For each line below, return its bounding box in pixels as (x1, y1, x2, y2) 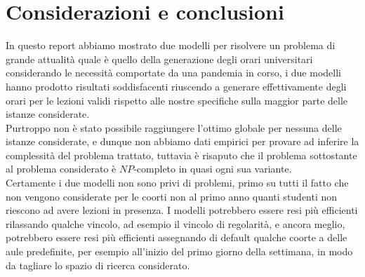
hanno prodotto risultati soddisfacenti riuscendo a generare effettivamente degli (6, 79, 347, 93)
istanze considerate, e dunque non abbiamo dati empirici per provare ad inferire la (6, 134, 359, 149)
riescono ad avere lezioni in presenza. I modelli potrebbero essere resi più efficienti (6, 203, 358, 217)
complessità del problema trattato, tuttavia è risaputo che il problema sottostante (6, 147, 357, 162)
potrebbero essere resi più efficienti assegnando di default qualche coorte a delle (6, 230, 347, 245)
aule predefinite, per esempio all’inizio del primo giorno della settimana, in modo (6, 244, 353, 259)
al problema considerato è (6, 161, 117, 176)
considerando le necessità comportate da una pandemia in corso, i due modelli (6, 65, 341, 80)
